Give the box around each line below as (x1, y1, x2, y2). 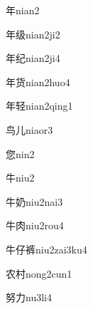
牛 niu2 (6, 170, 35, 185)
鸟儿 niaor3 (6, 122, 53, 137)
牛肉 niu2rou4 (6, 218, 64, 233)
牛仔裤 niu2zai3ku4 (6, 241, 87, 256)
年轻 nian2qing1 (6, 98, 73, 113)
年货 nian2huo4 (6, 74, 70, 89)
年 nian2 (6, 3, 40, 17)
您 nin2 (6, 146, 35, 161)
